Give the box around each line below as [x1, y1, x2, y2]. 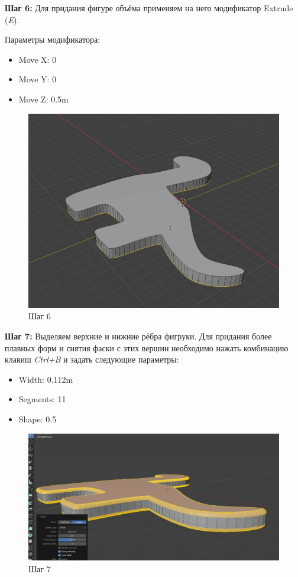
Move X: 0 [18, 53, 57, 65]
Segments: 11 [18, 393, 66, 405]
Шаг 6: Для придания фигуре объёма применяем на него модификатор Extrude [5, 2, 293, 14]
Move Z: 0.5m [18, 92, 69, 105]
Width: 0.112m [18, 373, 73, 385]
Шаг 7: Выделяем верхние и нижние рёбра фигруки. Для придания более [5, 330, 272, 342]
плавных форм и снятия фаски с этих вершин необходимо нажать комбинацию [5, 341, 289, 354]
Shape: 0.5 [18, 412, 57, 425]
